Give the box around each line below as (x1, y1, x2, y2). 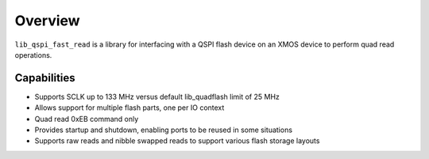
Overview (14, 12, 80, 29)
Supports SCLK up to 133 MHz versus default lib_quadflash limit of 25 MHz (34, 92, 280, 101)
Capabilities (14, 71, 75, 85)
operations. (14, 50, 52, 59)
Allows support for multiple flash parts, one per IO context (34, 103, 225, 112)
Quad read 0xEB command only (34, 114, 139, 123)
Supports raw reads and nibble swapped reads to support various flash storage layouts (34, 136, 320, 146)
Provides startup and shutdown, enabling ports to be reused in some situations (34, 125, 293, 134)
